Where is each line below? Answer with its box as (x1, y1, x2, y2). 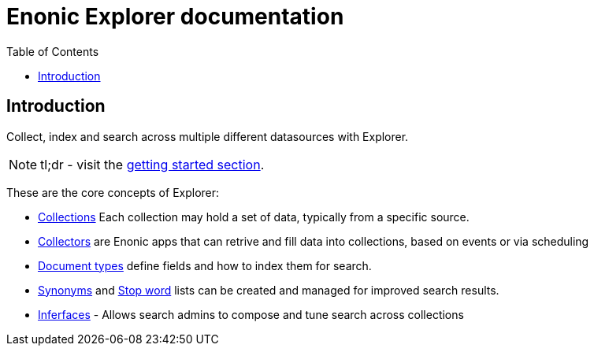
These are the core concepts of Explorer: (6, 185, 220, 199)
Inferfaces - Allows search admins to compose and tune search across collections (38, 307, 464, 321)
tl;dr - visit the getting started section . (40, 156, 265, 172)
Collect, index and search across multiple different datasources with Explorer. (6, 129, 409, 143)
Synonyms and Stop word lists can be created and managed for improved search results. (38, 283, 499, 297)
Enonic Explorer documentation (6, 3, 344, 30)
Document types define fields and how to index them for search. (38, 258, 372, 272)
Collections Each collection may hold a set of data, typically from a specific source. (38, 209, 470, 224)
